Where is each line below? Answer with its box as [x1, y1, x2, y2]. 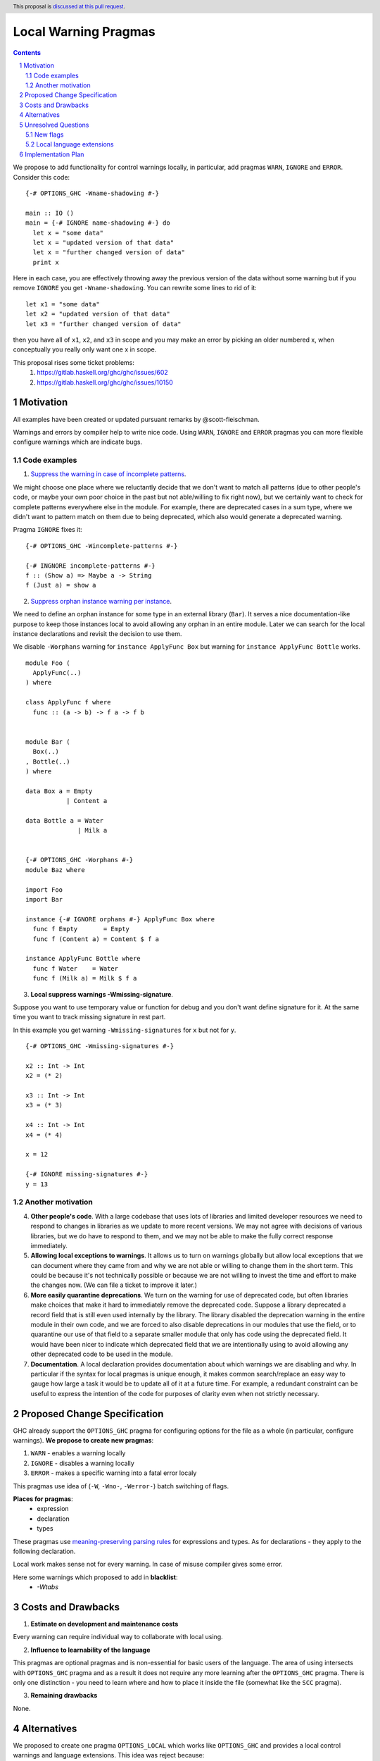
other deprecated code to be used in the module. [30, 1350, 173, 1359]
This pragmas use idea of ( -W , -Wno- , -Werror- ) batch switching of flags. [13, 1481, 229, 1490]
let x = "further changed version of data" [32, 249, 186, 256]
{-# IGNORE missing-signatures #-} [25, 1170, 148, 1178]
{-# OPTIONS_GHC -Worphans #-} [25, 856, 134, 864]
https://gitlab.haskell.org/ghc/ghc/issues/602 [37, 368, 168, 377]
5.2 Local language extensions [25, 140, 114, 149]
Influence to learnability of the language [30, 1645, 151, 1654]
